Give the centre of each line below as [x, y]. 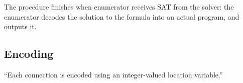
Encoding [29, 54]
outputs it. [20, 26]
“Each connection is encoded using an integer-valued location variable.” [113, 74]
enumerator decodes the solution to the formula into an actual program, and [122, 16]
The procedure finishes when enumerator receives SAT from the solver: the [119, 7]
